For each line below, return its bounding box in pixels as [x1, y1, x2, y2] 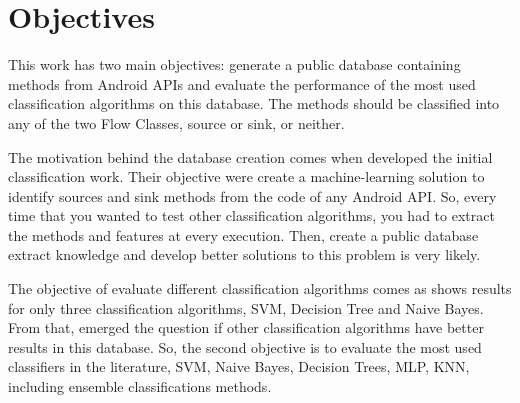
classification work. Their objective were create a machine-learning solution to [8, 166, 485, 187]
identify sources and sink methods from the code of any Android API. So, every [8, 185, 497, 206]
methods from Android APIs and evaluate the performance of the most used [8, 73, 476, 94]
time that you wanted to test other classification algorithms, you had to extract [8, 205, 495, 226]
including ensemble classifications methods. [8, 376, 272, 397]
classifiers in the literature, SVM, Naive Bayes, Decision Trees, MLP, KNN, [8, 356, 470, 377]
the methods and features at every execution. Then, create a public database [8, 224, 479, 245]
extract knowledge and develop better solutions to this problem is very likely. [8, 244, 481, 265]
